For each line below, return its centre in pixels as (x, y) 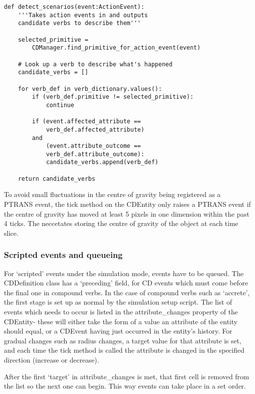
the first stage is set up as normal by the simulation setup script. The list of (118, 302)
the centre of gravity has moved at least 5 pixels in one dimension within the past (127, 213)
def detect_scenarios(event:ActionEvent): (74, 7)
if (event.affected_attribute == (87, 122)
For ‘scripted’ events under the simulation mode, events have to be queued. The (124, 273)
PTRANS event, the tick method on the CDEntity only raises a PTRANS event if (127, 204)
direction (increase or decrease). (51, 359)
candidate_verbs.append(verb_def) (102, 162)
